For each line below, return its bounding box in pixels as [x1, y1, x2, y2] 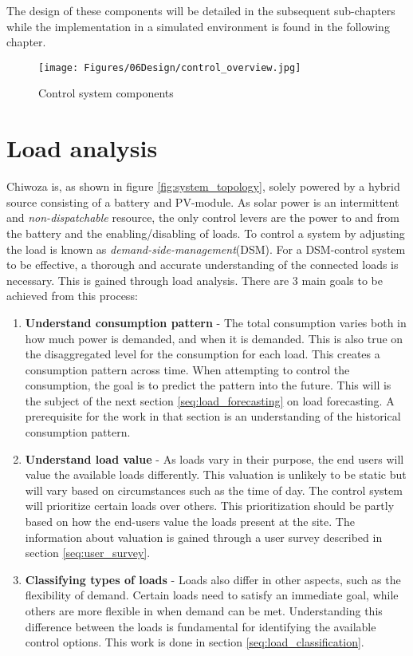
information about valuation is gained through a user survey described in [25, 528, 383, 545]
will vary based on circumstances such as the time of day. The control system [25, 481, 403, 498]
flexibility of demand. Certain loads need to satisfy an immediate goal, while [25, 587, 399, 603]
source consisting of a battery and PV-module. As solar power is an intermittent [6, 193, 399, 210]
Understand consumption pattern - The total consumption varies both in [25, 314, 407, 330]
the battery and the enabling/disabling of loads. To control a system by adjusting [6, 224, 405, 241]
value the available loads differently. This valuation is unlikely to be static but [25, 466, 407, 483]
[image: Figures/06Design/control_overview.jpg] [38, 61, 301, 73]
